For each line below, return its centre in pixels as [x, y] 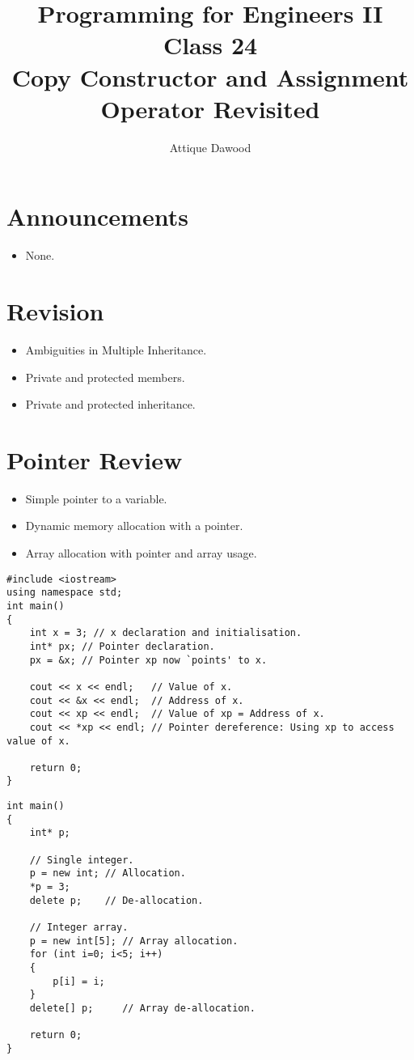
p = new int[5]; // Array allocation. [134, 941]
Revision [55, 311]
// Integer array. [79, 928]
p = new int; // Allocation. [108, 873]
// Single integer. [82, 860]
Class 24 [210, 45]
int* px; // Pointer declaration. [122, 646]
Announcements [97, 216]
